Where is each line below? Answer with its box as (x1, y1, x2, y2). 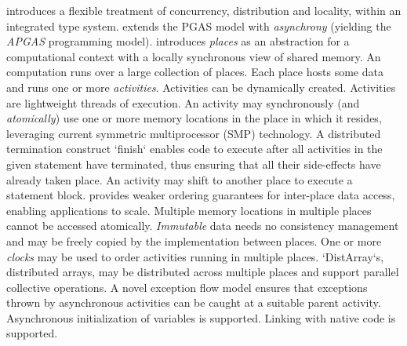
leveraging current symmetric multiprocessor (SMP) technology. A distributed (6, 125, 381, 141)
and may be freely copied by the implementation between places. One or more (6, 232, 382, 249)
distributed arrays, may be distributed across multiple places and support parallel (6, 264, 399, 280)
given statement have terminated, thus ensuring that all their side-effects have (6, 155, 381, 172)
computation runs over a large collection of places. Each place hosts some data (6, 64, 383, 80)
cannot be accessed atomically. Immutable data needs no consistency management (6, 217, 399, 234)
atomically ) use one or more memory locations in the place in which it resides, (6, 110, 382, 126)
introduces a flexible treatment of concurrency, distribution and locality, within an (6, 2, 402, 18)
